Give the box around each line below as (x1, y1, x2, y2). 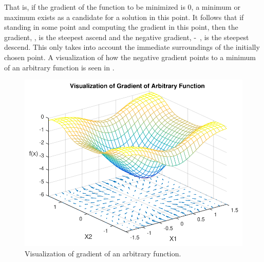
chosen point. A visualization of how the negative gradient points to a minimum (4, 51, 256, 62)
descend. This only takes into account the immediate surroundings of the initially (4, 42, 260, 52)
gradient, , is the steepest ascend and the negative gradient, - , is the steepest (4, 31, 249, 42)
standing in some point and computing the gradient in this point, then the (4, 22, 238, 32)
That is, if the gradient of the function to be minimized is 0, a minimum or (4, 2, 240, 12)
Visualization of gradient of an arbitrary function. (25, 248, 181, 258)
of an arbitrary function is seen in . (4, 62, 115, 72)
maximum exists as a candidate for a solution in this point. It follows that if (4, 11, 244, 22)
